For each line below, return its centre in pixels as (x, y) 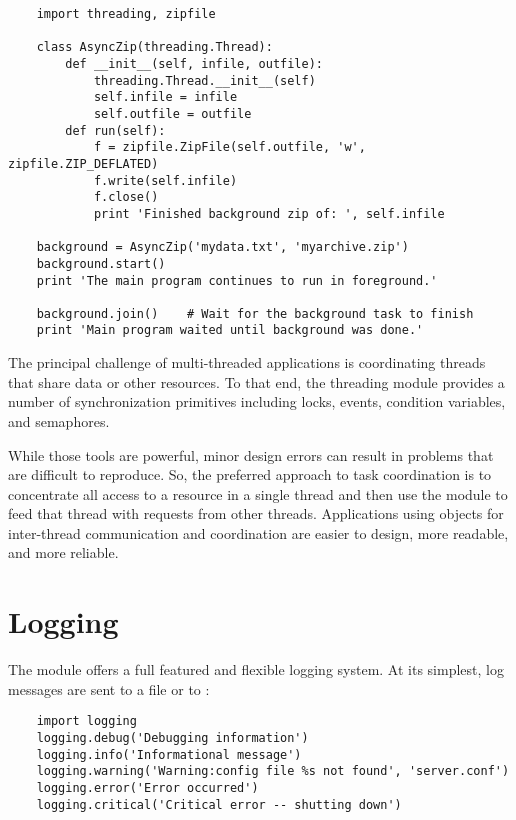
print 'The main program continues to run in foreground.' (237, 280)
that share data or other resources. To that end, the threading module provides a (256, 381)
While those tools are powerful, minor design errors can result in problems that (251, 454)
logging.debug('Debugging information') (172, 738)
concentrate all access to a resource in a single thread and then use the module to (258, 493)
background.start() (101, 263)
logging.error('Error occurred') (147, 788)
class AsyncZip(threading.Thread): (154, 47)
